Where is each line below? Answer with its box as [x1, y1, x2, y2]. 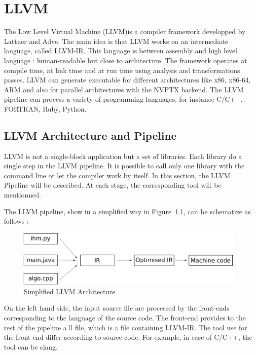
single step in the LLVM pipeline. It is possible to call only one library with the [4, 160, 245, 171]
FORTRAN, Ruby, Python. [4, 103, 87, 114]
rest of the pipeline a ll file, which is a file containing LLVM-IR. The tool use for [4, 322, 247, 332]
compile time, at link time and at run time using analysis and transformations [4, 65, 240, 75]
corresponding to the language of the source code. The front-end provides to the [4, 312, 246, 322]
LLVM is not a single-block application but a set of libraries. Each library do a [4, 151, 242, 161]
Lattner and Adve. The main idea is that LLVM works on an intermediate [4, 36, 228, 46]
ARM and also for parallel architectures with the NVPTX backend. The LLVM [4, 84, 244, 94]
